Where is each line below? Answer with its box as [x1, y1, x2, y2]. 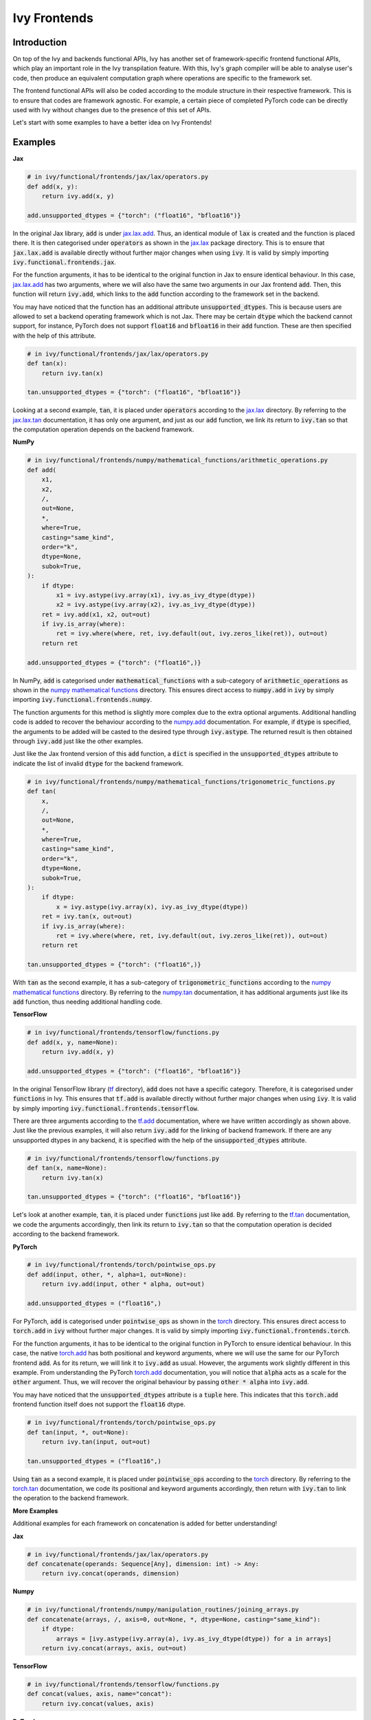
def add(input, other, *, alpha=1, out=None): [27, 1270, 187, 1278]
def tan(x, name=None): [27, 1164, 108, 1172]
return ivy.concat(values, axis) [41, 1699, 155, 1708]
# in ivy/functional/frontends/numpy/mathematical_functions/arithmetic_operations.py [27, 456, 328, 464]
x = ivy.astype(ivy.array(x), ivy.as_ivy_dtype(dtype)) [56, 903, 249, 911]
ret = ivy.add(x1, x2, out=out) [41, 610, 151, 619]
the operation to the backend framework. [12, 1494, 129, 1503]
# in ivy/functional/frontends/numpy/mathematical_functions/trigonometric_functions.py [27, 777, 336, 786]
